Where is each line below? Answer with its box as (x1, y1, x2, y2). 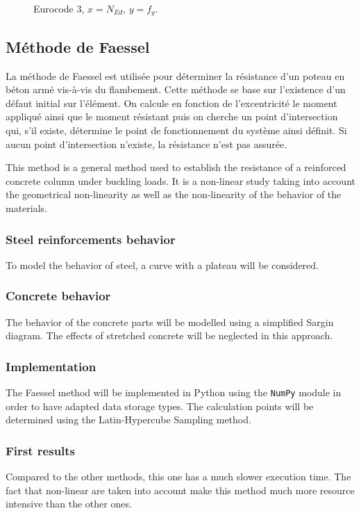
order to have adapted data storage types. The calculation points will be (6, 398, 314, 413)
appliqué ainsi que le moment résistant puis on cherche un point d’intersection (6, 109, 338, 124)
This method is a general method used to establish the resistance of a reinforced (6, 160, 346, 174)
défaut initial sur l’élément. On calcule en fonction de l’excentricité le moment (6, 95, 337, 110)
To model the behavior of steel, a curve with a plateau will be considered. (6, 257, 319, 272)
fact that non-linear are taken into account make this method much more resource (6, 482, 355, 497)
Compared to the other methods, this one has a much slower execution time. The (6, 469, 351, 484)
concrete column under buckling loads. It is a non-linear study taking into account (6, 173, 355, 188)
